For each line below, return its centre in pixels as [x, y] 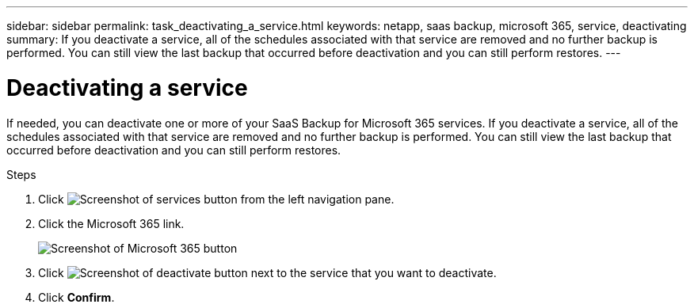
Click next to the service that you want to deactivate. [267, 272]
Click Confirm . [76, 297]
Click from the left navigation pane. [216, 199]
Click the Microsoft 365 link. [111, 223]
